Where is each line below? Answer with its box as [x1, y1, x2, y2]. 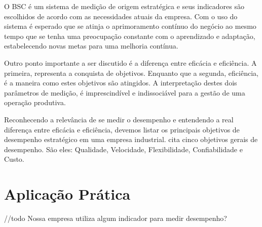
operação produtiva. [4, 97, 66, 108]
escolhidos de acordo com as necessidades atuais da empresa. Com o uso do [4, 11, 238, 21]
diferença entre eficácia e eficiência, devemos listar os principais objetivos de [4, 124, 240, 134]
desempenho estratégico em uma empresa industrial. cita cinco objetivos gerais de [4, 134, 258, 145]
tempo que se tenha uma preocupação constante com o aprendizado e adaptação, [4, 30, 255, 41]
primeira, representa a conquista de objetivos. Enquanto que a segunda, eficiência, [4, 67, 258, 78]
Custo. [4, 154, 24, 164]
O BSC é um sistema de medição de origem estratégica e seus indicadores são [4, 1, 245, 11]
